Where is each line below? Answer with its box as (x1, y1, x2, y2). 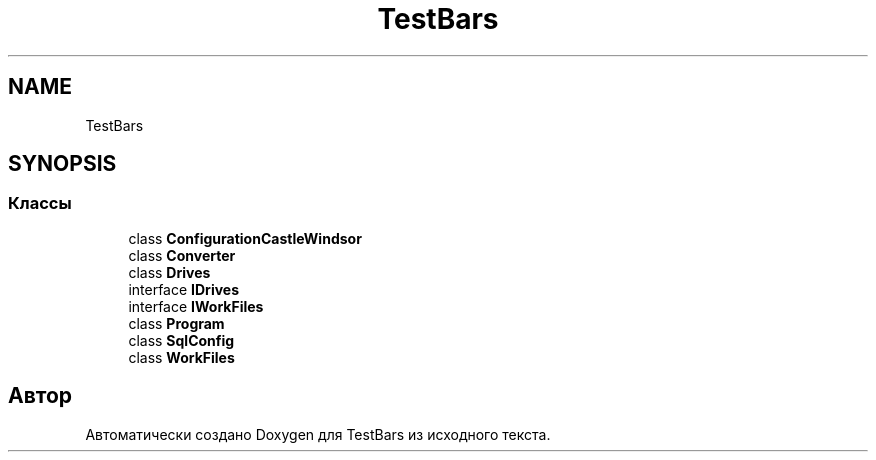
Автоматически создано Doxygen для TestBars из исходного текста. (85, 425, 551, 443)
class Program (128, 314, 225, 332)
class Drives (128, 263, 211, 281)
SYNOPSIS (8, 151, 117, 177)
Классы (8, 193, 72, 214)
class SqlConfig (128, 331, 235, 349)
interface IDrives (128, 280, 239, 298)
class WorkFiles (128, 348, 235, 366)
